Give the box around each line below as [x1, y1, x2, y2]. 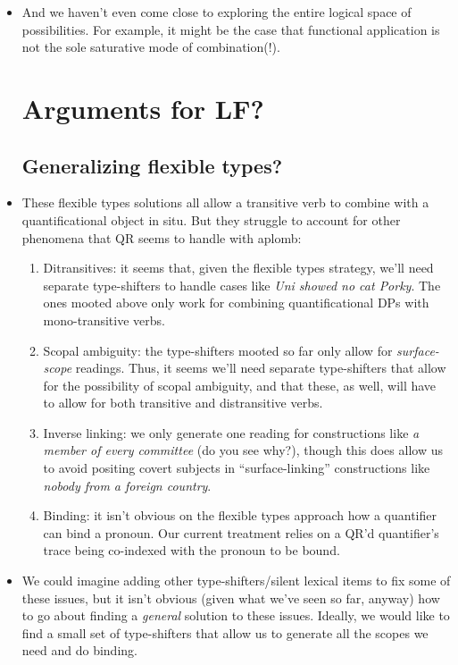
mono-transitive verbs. [43, 310, 165, 329]
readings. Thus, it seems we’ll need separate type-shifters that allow [75, 358, 446, 377]
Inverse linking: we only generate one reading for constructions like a [43, 423, 420, 442]
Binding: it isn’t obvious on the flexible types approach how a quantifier [43, 506, 437, 525]
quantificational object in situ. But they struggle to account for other [21, 210, 401, 229]
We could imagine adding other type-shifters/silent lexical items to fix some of [21, 571, 451, 590]
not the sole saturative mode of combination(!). [21, 38, 280, 56]
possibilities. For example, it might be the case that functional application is [21, 20, 440, 38]
